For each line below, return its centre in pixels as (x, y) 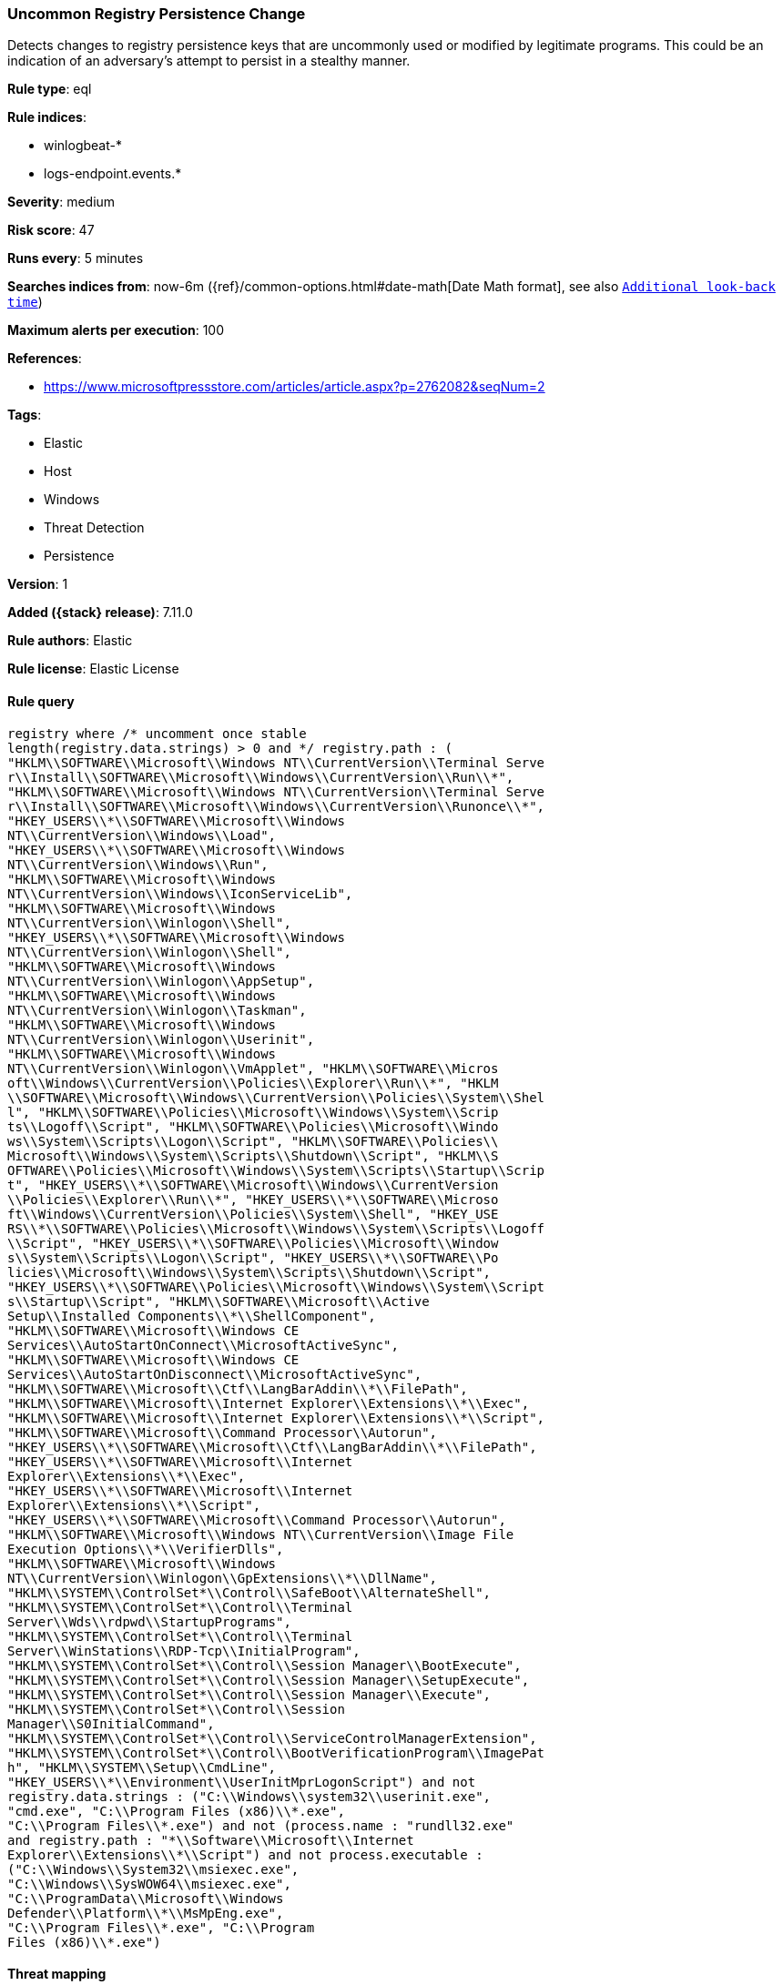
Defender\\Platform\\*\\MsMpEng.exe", (146, 1913)
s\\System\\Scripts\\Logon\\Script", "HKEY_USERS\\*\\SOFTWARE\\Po (253, 1257)
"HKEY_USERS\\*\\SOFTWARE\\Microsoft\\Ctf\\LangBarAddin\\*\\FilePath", (272, 1447)
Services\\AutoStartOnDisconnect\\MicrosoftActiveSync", (215, 1374)
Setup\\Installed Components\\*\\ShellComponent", (192, 1316)
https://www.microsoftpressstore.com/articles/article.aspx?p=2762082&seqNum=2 (295, 387)
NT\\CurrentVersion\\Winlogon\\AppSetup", (161, 981)
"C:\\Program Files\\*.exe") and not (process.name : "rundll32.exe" (261, 1825)
